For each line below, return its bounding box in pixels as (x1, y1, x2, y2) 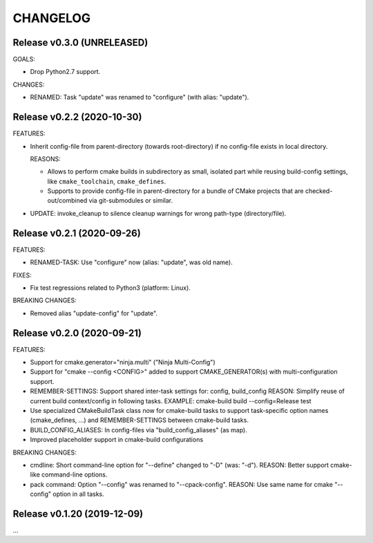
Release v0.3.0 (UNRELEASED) (12, 37, 149, 48)
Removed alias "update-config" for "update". (30, 309, 158, 317)
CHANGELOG (12, 10, 91, 26)
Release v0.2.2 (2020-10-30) (12, 111, 142, 123)
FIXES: (12, 270, 32, 279)
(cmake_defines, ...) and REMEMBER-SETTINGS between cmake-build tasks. (30, 416, 249, 425)
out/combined (47, 196, 88, 205)
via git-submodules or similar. (88, 196, 173, 205)
